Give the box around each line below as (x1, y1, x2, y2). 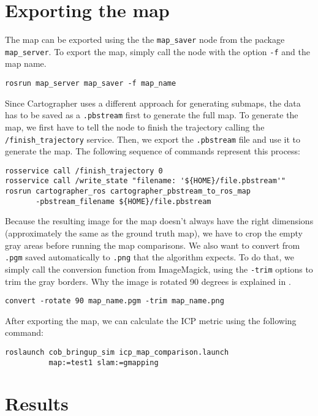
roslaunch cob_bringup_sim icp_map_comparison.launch (5, 347, 229, 357)
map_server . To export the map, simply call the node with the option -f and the (5, 45, 310, 58)
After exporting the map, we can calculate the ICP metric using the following (5, 314, 297, 327)
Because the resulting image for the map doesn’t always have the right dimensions (5, 214, 314, 227)
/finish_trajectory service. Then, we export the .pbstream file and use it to (5, 132, 301, 145)
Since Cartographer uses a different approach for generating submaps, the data (5, 96, 301, 109)
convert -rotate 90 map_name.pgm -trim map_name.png (5, 297, 224, 306)
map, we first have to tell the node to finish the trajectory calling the (5, 120, 265, 133)
